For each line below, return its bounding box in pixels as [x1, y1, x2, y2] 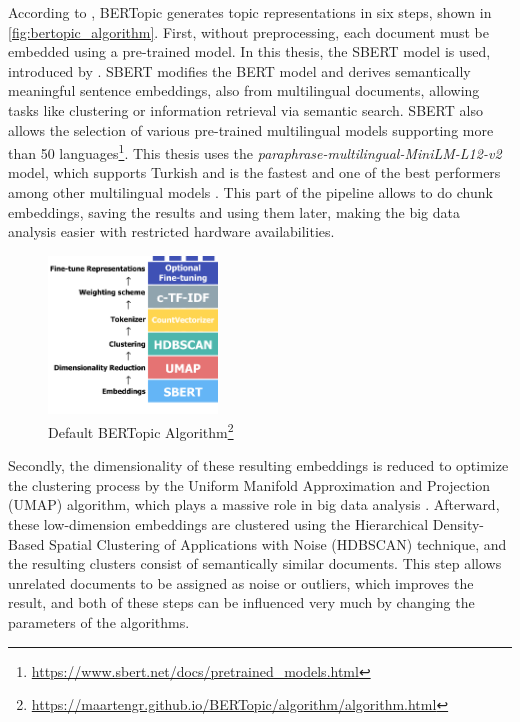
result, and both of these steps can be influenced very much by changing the [8, 592, 475, 613]
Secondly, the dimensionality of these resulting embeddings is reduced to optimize [8, 455, 509, 476]
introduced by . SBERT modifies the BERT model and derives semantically [8, 60, 471, 81]
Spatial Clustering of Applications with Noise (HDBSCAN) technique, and [49, 533, 507, 554]
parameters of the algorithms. [8, 611, 190, 632]
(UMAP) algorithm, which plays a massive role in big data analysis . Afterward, [8, 494, 500, 515]
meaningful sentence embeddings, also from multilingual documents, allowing [8, 80, 480, 101]
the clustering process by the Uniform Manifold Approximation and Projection [8, 474, 491, 495]
